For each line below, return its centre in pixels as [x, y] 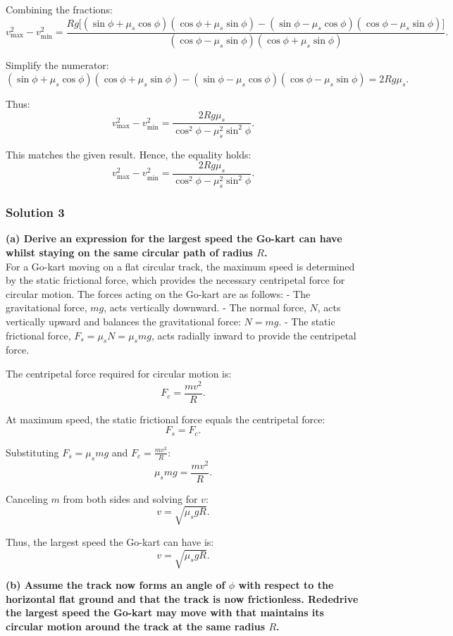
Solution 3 [35, 212]
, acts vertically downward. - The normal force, [205, 307]
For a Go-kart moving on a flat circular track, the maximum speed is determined [180, 266]
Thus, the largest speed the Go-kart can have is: [110, 541]
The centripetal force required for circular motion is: [119, 373]
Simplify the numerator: [57, 65]
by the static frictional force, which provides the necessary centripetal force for [175, 280]
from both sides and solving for [130, 498]
